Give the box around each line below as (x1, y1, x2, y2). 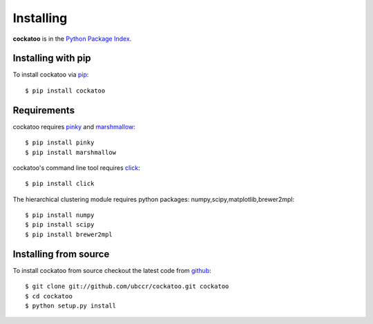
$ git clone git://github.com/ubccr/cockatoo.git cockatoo (25, 283, 229, 290)
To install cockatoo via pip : (12, 70, 89, 79)
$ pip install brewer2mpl (25, 230, 113, 238)
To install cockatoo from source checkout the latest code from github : (12, 266, 212, 274)
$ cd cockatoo (25, 292, 73, 300)
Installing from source (12, 248, 110, 260)
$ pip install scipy (25, 221, 95, 229)
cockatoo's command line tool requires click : (12, 163, 141, 172)
